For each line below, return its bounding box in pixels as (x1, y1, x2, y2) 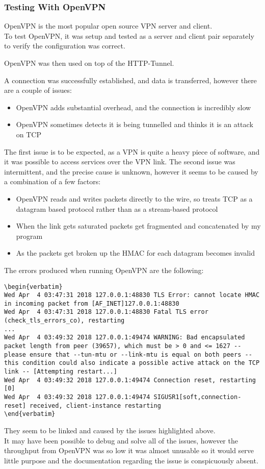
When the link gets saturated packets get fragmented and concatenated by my (16, 220, 261, 231)
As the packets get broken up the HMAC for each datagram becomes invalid (16, 248, 255, 258)
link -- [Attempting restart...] (4, 368, 117, 376)
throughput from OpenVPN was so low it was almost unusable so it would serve (4, 445, 254, 456)
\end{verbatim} (4, 410, 56, 418)
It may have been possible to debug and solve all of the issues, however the (4, 435, 238, 446)
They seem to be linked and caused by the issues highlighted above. (4, 425, 216, 435)
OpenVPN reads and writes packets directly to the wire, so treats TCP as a (16, 193, 253, 204)
